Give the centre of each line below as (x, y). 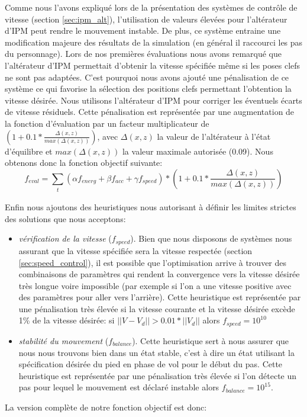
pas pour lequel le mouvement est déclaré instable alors (119, 387)
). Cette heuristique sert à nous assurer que (211, 340)
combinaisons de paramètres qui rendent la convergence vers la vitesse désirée (159, 274)
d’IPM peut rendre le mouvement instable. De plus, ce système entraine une (143, 31)
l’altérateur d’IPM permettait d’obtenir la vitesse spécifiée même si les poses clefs (153, 65)
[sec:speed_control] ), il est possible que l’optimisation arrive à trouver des (153, 262)
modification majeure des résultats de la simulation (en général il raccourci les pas (154, 42)
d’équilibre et (29, 151)
